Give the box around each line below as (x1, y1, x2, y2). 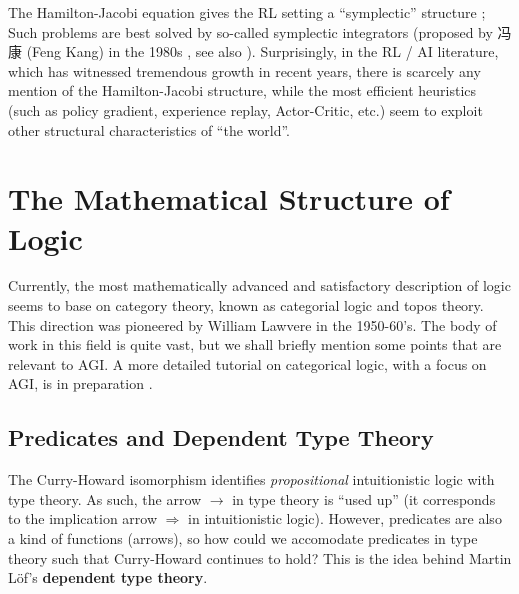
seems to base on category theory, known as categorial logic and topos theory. (8, 295, 484, 316)
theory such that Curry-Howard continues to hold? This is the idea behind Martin (8, 547, 512, 568)
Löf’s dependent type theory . (8, 567, 208, 588)
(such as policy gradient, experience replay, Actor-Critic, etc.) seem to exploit (8, 99, 483, 120)
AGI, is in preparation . (8, 373, 153, 394)
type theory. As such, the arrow (8, 488, 202, 509)
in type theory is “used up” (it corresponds (232, 488, 496, 509)
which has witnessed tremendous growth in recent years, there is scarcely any (8, 60, 481, 81)
